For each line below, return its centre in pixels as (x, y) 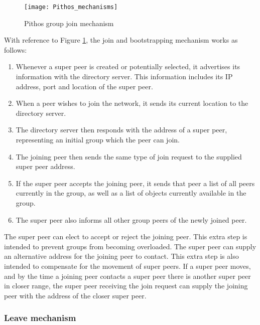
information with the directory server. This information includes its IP (124, 76)
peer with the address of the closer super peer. (75, 295)
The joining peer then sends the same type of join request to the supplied (129, 156)
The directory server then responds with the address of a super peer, (121, 130)
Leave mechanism (40, 318)
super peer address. (45, 166)
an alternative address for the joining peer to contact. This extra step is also (121, 256)
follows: (16, 49)
